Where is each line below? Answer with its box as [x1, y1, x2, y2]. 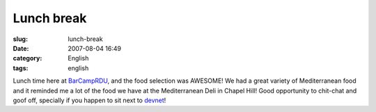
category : [13, 54, 42, 63]
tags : [13, 63, 29, 72]
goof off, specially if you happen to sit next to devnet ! [13, 96, 166, 104]
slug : [13, 35, 28, 43]
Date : [13, 44, 29, 52]
